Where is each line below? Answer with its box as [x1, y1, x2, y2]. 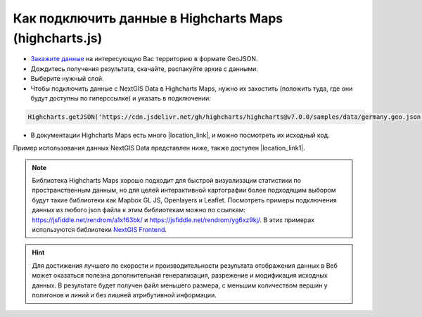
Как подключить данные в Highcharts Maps [13, 11, 283, 26]
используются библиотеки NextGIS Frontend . [32, 226, 167, 233]
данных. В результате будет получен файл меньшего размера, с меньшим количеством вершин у [32, 281, 328, 290]
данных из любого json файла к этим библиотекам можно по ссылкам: [32, 206, 246, 214]
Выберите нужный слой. [30, 75, 104, 83]
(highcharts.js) [13, 30, 103, 46]
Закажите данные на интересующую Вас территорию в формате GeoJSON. [30, 55, 258, 63]
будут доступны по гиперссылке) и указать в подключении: [30, 93, 211, 102]
